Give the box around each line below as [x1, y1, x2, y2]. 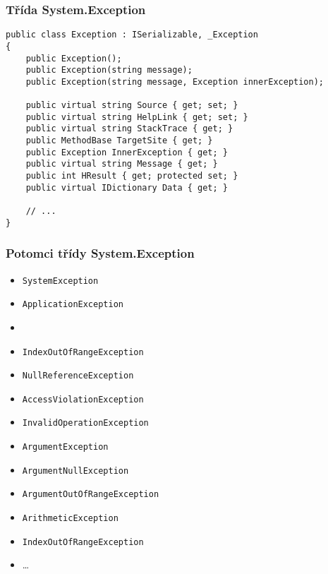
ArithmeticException [22, 513, 119, 524]
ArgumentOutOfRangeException [22, 489, 159, 500]
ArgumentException [22, 442, 109, 453]
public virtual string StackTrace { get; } [25, 124, 233, 134]
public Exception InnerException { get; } [25, 147, 228, 157]
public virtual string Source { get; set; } [25, 100, 238, 111]
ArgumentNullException [22, 465, 129, 476]
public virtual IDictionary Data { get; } [25, 182, 228, 193]
